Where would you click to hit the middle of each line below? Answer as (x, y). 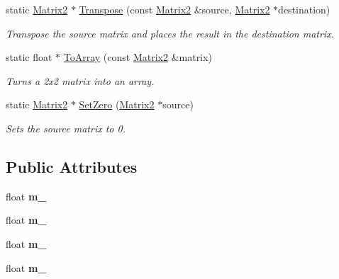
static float (29, 57)
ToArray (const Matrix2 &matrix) (138, 57)
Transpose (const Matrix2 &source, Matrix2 (174, 9)
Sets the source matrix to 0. (66, 128)
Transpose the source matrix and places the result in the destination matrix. (170, 33)
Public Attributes (72, 166)
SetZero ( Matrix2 (117, 104)
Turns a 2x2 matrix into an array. (80, 80)
